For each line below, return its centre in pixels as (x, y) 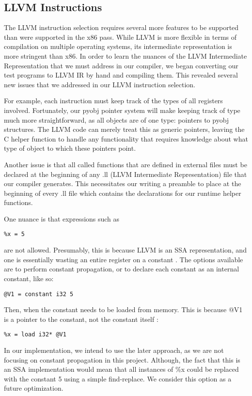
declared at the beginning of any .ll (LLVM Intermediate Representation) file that (126, 174)
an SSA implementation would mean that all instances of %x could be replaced (121, 369)
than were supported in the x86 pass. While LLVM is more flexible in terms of (120, 37)
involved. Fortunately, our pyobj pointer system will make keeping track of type (122, 110)
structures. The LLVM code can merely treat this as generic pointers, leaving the (124, 129)
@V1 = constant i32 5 (39, 294)
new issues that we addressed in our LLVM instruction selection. (100, 84)
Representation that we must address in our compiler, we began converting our (121, 65)
